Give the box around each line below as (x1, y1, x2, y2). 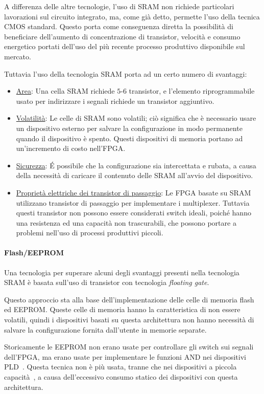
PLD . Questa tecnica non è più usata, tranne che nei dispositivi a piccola (4, 361, 237, 372)
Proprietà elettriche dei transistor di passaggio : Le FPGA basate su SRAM (16, 187, 251, 198)
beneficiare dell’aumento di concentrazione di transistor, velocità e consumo (4, 31, 241, 41)
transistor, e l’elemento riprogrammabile (129, 85, 255, 96)
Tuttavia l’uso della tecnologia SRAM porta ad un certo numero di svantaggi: (4, 68, 247, 79)
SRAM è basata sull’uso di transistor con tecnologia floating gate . (4, 277, 209, 288)
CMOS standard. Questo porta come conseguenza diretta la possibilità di (4, 21, 233, 32)
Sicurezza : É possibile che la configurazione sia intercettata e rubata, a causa (16, 160, 256, 170)
